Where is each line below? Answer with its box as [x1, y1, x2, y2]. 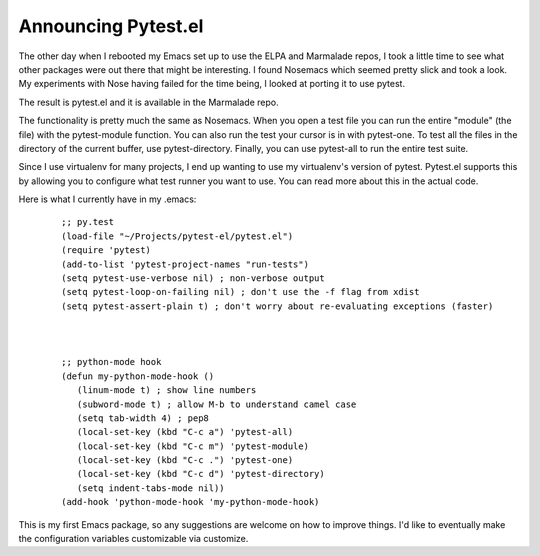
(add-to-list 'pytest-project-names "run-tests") [61, 258, 310, 270]
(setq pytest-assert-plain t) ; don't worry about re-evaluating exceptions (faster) [61, 300, 494, 312]
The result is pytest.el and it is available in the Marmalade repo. [18, 96, 279, 108]
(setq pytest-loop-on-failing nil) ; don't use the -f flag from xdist [61, 286, 420, 298]
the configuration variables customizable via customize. [18, 533, 249, 545]
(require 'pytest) [61, 245, 152, 256]
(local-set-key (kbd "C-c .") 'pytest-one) [76, 455, 294, 466]
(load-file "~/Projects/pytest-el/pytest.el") [61, 230, 294, 242]
